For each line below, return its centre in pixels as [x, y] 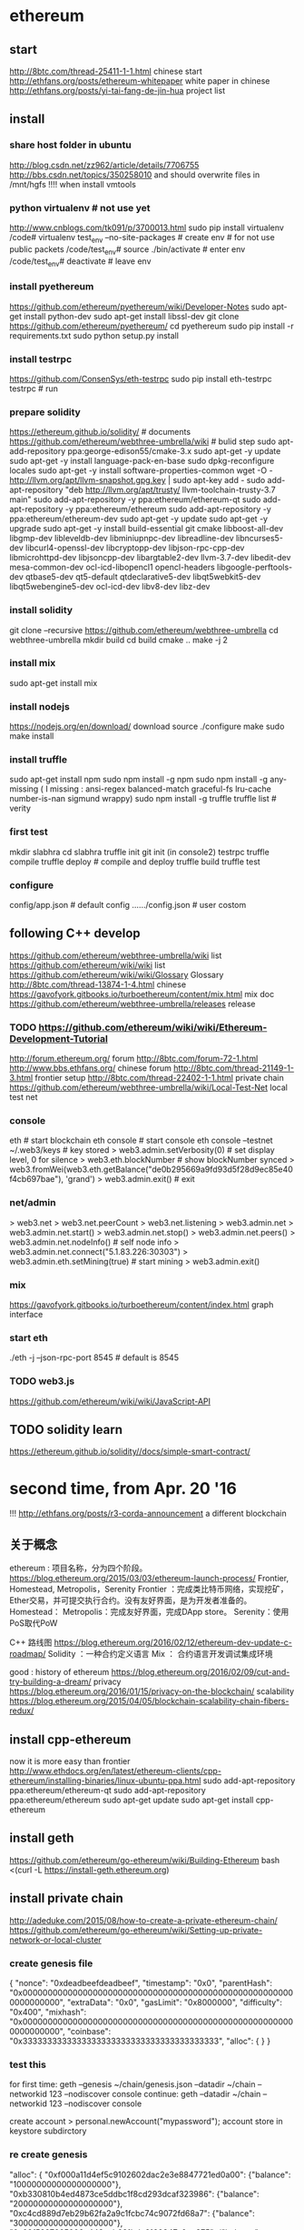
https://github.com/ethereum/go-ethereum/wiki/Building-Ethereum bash [145, 1860]
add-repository [38, 451]
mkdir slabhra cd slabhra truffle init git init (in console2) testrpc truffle [139, 852]
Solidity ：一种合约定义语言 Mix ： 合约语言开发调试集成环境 [160, 1654]
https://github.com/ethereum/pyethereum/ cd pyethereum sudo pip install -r [152, 326]
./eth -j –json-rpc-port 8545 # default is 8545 [94, 1357]
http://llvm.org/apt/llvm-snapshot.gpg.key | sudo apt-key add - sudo [137, 480]
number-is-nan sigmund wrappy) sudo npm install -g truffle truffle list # [143, 799]
